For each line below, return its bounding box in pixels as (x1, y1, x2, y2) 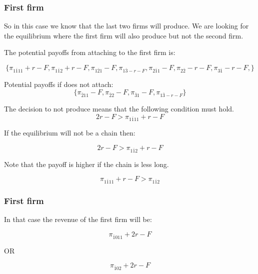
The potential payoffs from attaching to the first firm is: (4, 47, 175, 57)
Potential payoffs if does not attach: (4, 78, 113, 89)
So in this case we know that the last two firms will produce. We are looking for (4, 20, 249, 31)
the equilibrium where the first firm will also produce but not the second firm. (4, 30, 243, 40)
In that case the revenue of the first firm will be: (4, 214, 152, 224)
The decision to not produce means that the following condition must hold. (4, 103, 234, 114)
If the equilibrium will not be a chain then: (4, 127, 135, 138)
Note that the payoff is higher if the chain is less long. (4, 158, 169, 169)
